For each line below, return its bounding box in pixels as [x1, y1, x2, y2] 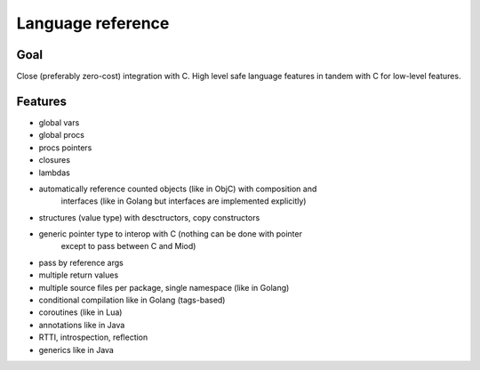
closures [38, 155, 71, 165]
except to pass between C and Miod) [60, 241, 196, 252]
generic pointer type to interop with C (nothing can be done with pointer [38, 229, 302, 239]
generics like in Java [38, 344, 115, 355]
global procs [38, 130, 84, 141]
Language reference [16, 13, 170, 33]
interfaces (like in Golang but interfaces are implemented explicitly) [60, 196, 307, 206]
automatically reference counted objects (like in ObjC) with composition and [38, 183, 317, 194]
